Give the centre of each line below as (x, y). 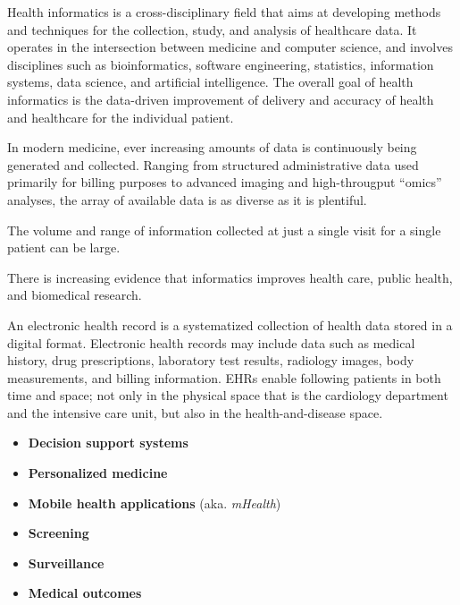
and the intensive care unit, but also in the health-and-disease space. (195, 412)
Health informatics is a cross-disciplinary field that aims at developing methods (224, 12)
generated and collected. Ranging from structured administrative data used (213, 164)
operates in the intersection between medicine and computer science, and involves (230, 47)
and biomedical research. (75, 295)
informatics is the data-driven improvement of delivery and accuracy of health (221, 99)
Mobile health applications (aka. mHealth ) (155, 503)
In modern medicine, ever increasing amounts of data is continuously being (212, 147)
